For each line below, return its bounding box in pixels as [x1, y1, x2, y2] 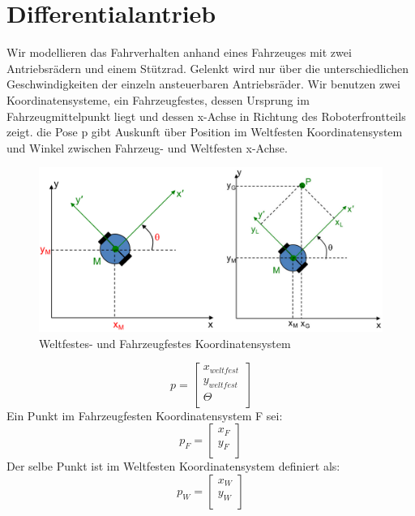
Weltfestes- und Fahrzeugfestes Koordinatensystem [39, 334, 291, 351]
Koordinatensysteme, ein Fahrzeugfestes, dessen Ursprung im [6, 91, 310, 108]
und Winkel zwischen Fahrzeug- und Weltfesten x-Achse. [6, 139, 288, 156]
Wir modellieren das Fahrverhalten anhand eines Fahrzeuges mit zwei [6, 44, 352, 61]
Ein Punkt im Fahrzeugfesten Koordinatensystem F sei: [6, 406, 283, 424]
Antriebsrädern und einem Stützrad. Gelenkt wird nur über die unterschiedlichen [6, 59, 409, 76]
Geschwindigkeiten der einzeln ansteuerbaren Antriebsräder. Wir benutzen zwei [6, 75, 400, 92]
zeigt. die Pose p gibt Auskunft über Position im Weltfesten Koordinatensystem [6, 123, 403, 140]
